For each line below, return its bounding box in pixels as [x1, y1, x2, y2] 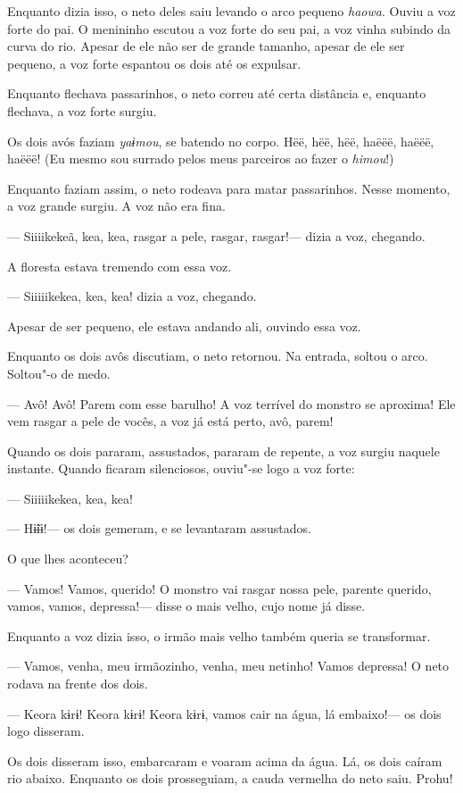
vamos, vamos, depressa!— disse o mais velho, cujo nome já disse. [7, 597, 366, 615]
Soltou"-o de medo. [7, 363, 111, 382]
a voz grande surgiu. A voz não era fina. [7, 196, 226, 215]
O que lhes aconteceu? [7, 549, 128, 568]
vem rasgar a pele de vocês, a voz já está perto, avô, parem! [7, 412, 334, 430]
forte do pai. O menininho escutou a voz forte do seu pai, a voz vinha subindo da [7, 19, 451, 38]
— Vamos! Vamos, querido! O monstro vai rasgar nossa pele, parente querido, [7, 579, 432, 597]
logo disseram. [7, 722, 85, 740]
